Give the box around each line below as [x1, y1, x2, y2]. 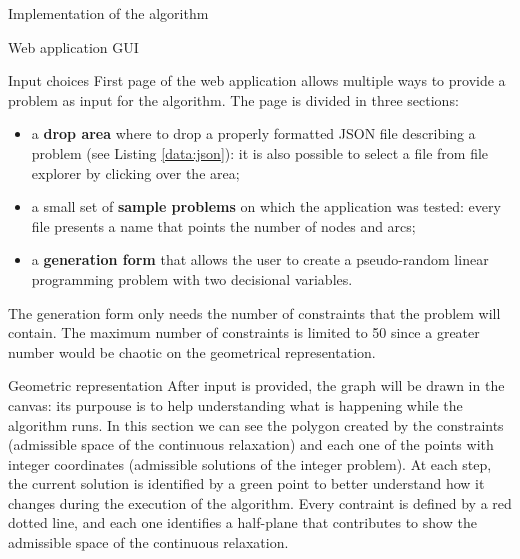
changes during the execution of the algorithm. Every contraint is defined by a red [8, 492, 512, 513]
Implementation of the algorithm [8, 3, 209, 23]
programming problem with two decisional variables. [31, 268, 353, 289]
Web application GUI [8, 36, 139, 57]
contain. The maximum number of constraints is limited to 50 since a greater [8, 322, 480, 343]
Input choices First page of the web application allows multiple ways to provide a [8, 70, 506, 91]
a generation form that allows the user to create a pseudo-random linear [31, 249, 489, 270]
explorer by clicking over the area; [31, 162, 240, 183]
